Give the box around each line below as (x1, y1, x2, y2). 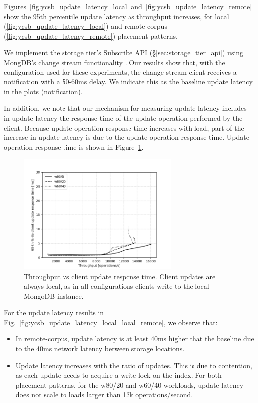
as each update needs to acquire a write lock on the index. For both (15, 370, 222, 380)
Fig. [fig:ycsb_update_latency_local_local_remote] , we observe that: (4, 317, 218, 327)
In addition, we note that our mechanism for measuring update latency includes (4, 103, 247, 113)
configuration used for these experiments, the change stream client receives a (4, 67, 237, 77)
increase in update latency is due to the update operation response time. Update (4, 132, 249, 142)
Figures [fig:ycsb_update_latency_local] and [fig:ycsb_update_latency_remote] (4, 1, 252, 11)
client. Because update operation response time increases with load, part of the (4, 122, 244, 133)
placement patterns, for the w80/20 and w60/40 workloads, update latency (15, 379, 244, 390)
